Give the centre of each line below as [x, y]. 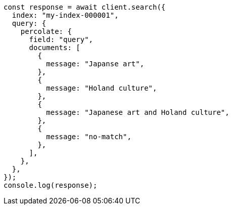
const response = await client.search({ [85, 7]
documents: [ [55, 48]
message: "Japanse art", [95, 64]
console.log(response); [51, 185]
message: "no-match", [89, 137]
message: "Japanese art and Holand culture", [138, 112]
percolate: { [46, 31]
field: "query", [61, 39]
